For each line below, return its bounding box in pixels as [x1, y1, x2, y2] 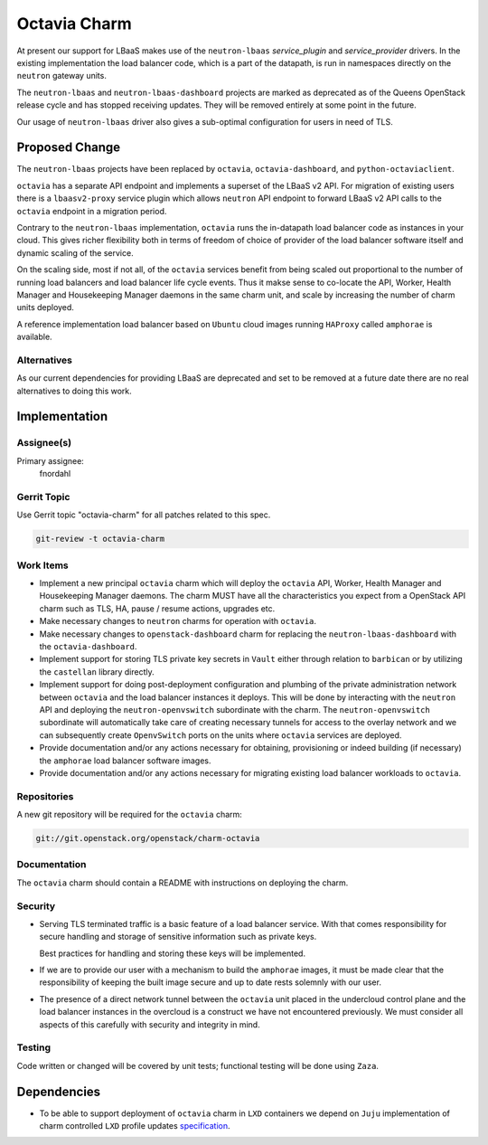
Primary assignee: [16, 455, 85, 466]
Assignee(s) [16, 437, 72, 449]
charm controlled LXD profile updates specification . [39, 1121, 230, 1131]
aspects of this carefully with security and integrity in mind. [39, 1018, 261, 1030]
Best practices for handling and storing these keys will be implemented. [39, 948, 306, 959]
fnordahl [39, 468, 71, 479]
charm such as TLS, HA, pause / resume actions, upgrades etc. [39, 602, 276, 614]
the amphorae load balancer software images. [39, 755, 211, 766]
